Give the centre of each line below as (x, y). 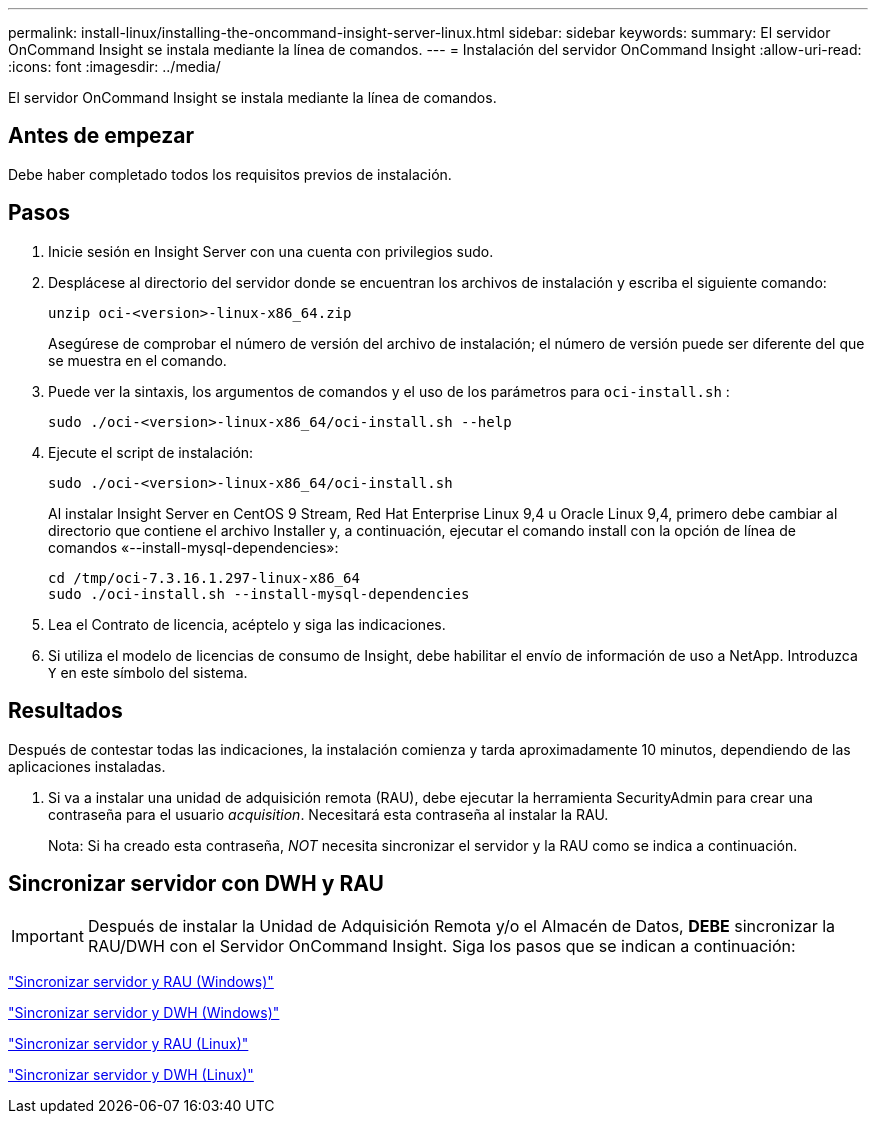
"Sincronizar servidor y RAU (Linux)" (128, 1044)
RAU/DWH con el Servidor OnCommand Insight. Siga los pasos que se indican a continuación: (441, 946)
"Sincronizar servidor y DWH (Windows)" (144, 1013)
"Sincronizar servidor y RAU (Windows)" (141, 982)
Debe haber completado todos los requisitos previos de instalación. (230, 174)
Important (47, 936)
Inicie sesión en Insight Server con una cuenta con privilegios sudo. (271, 251)
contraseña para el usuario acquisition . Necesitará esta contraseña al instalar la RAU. (328, 814)
